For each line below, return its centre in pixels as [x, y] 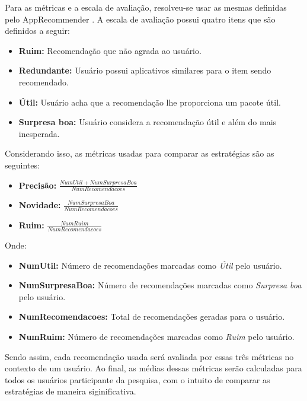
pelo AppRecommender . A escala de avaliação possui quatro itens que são [140, 19]
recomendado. [44, 82]
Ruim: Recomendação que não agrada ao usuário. [110, 50]
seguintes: [22, 165]
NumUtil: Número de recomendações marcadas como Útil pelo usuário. [150, 265]
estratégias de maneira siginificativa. [71, 391]
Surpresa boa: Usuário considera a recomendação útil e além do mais [148, 122]
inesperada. [39, 133]
